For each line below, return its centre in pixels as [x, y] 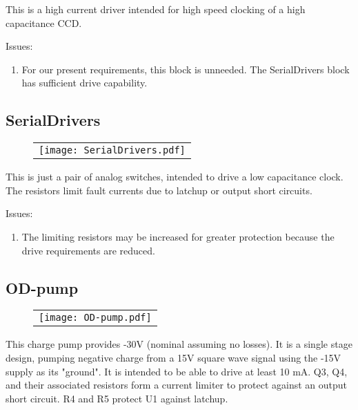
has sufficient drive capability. [84, 83]
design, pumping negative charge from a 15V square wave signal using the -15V [173, 357]
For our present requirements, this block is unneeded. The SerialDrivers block [186, 69]
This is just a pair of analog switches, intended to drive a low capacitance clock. [175, 177]
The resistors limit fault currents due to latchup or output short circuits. [159, 190]
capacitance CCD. [44, 22]
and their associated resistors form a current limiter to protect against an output [177, 385]
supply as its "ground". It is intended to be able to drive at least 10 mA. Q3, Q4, [177, 371]
